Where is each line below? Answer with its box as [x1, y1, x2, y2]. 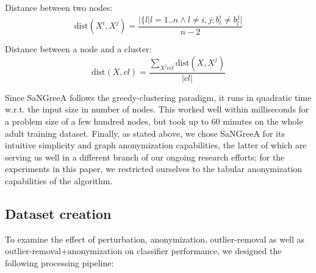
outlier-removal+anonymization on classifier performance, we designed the [5, 244, 282, 257]
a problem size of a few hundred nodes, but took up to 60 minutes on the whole [5, 115, 303, 128]
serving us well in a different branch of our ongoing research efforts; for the [5, 150, 285, 163]
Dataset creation [5, 204, 112, 223]
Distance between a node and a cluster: [5, 43, 152, 55]
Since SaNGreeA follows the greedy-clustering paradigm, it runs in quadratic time [5, 91, 312, 103]
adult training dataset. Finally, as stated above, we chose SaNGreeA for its [5, 126, 285, 139]
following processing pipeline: [5, 257, 114, 269]
